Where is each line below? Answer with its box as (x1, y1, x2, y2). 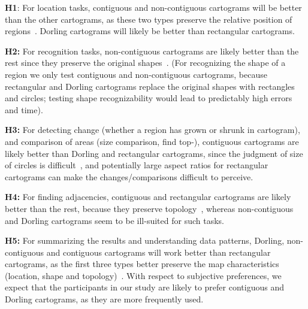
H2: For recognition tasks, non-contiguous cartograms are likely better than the (5, 44, 299, 57)
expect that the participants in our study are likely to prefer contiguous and (5, 281, 284, 293)
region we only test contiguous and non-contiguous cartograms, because (5, 68, 267, 80)
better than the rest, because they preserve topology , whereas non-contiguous (5, 202, 294, 214)
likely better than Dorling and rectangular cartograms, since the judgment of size (5, 147, 303, 159)
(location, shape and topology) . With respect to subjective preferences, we (5, 269, 282, 281)
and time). (5, 103, 43, 116)
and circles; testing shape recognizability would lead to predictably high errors (5, 92, 292, 104)
